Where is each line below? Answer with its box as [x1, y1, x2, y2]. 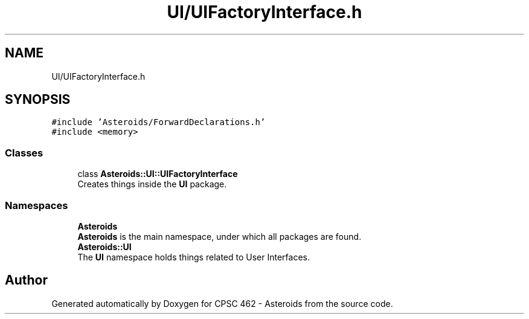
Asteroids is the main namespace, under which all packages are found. [77, 231, 362, 242]
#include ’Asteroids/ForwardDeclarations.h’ [51, 117, 266, 127]
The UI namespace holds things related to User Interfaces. [77, 251, 310, 262]
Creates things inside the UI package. [77, 179, 227, 190]
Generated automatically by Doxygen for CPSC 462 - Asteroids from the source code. [51, 298, 393, 309]
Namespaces [5, 199, 68, 211]
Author [5, 272, 48, 288]
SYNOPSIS [5, 92, 71, 108]
